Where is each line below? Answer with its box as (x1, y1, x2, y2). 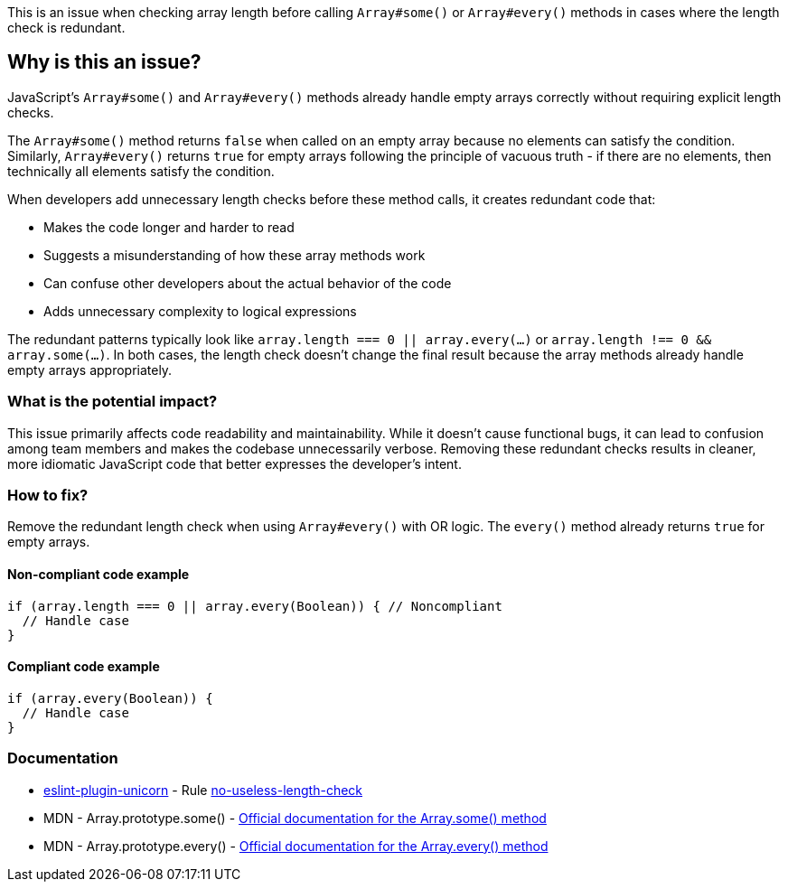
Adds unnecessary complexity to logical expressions (43, 303, 357, 319)
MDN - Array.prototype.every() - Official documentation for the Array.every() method (43, 838, 549, 854)
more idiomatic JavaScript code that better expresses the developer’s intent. (7, 455, 462, 472)
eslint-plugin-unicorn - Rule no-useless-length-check (43, 781, 363, 798)
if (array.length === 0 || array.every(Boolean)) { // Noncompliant (7, 598, 502, 613)
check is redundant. (7, 20, 126, 35)
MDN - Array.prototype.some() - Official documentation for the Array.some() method (43, 809, 547, 826)
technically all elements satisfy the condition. (7, 163, 275, 179)
